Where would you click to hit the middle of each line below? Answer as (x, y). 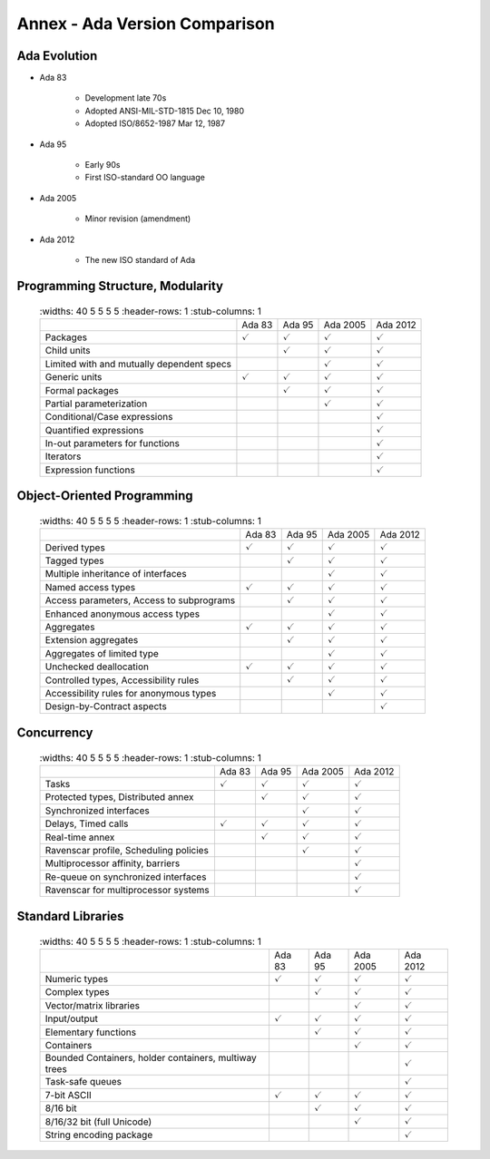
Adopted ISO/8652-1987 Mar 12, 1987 (155, 123)
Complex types (78, 992)
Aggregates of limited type (102, 653)
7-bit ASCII (69, 1095)
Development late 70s (126, 98)
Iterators (63, 456)
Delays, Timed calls (87, 823)
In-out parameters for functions (113, 443)
